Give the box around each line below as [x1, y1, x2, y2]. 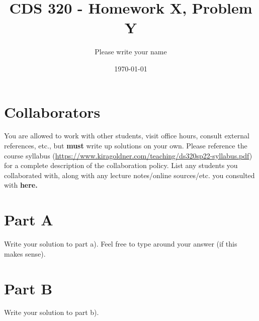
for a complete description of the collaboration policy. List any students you [4, 160, 238, 171]
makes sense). [4, 248, 46, 259]
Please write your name [95, 46, 167, 57]
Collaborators [4, 101, 101, 122]
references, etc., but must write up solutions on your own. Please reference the [4, 140, 247, 151]
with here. [4, 180, 38, 190]
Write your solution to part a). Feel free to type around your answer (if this [4, 238, 237, 249]
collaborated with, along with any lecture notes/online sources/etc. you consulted [4, 170, 255, 180]
